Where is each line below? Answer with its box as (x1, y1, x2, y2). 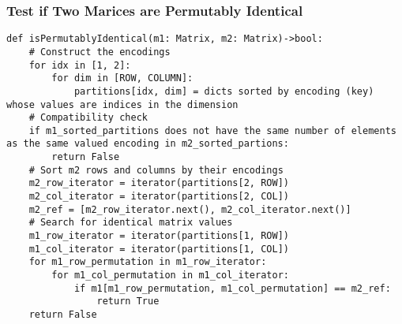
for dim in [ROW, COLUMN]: (51, 73, 193, 84)
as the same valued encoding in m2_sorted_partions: (6, 138, 289, 150)
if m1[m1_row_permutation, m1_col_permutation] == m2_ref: (73, 282, 391, 294)
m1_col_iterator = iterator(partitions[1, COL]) (28, 243, 289, 255)
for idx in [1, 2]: (28, 59, 131, 71)
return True (96, 296, 160, 307)
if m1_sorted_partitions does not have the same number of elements (28, 125, 396, 136)
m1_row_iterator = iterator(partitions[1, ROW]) (28, 230, 289, 242)
